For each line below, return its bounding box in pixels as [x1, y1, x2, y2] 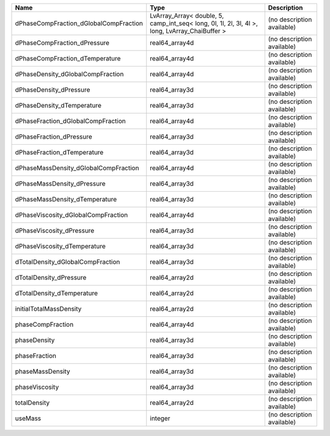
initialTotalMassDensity [15, 305, 82, 313]
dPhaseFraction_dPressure [15, 133, 93, 140]
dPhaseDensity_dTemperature [15, 101, 102, 109]
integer [150, 414, 170, 423]
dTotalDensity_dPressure [15, 274, 87, 282]
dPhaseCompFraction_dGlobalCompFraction [15, 19, 144, 27]
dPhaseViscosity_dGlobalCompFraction [15, 211, 128, 219]
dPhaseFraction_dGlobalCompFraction [15, 117, 126, 125]
